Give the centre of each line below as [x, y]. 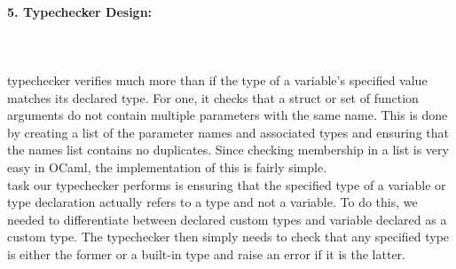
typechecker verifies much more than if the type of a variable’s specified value [217, 79]
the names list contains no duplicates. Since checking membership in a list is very [228, 150]
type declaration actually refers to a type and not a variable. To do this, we [212, 202]
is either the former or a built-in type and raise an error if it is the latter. [206, 253]
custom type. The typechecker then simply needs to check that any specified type [228, 237]
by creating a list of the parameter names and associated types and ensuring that [228, 132]
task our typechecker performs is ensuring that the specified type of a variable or [227, 184]
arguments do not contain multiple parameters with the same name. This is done [228, 115]
